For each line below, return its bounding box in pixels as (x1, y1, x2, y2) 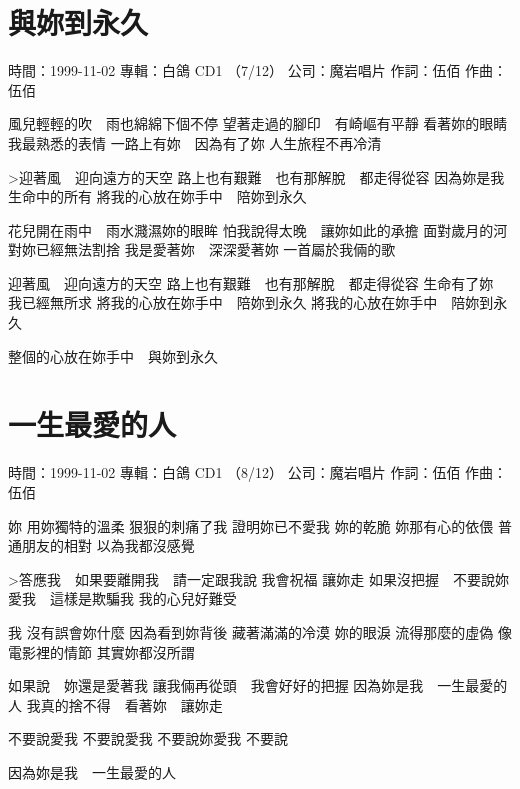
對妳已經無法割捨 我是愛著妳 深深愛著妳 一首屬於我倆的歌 (8, 239, 396, 260)
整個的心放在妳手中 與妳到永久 (8, 345, 218, 366)
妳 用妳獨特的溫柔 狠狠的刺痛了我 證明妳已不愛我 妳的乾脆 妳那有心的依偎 (8, 515, 494, 536)
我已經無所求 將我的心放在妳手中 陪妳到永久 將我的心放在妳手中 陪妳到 (8, 292, 494, 313)
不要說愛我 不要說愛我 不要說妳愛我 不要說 (8, 728, 288, 749)
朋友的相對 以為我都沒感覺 (21, 535, 195, 556)
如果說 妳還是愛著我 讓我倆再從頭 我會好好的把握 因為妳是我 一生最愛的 (8, 675, 508, 696)
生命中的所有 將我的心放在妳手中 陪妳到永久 (8, 186, 307, 207)
